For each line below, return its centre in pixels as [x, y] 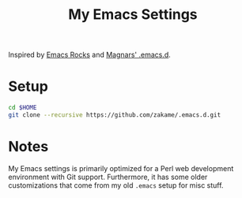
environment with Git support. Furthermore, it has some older [108, 177]
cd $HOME [23, 108]
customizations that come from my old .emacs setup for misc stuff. [116, 185]
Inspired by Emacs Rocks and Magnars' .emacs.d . [90, 55]
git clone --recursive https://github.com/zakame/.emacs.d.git [115, 115]
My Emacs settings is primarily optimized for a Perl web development [121, 168]
